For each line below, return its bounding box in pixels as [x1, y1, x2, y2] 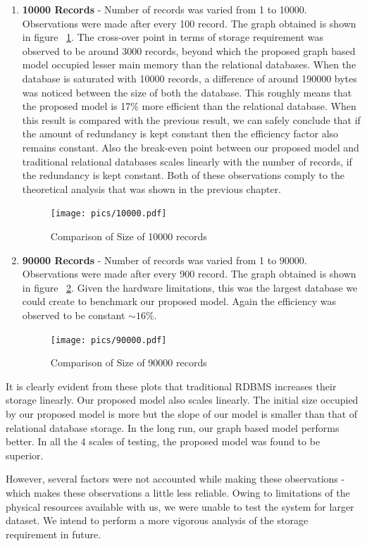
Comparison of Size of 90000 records [50, 355, 207, 370]
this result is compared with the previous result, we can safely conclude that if [22, 112, 361, 127]
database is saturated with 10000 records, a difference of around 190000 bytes [22, 70, 357, 85]
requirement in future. [6, 526, 101, 541]
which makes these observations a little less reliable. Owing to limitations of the [6, 485, 350, 500]
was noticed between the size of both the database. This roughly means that [22, 85, 352, 99]
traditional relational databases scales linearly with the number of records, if [22, 154, 352, 168]
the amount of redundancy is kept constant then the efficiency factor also [22, 126, 339, 141]
